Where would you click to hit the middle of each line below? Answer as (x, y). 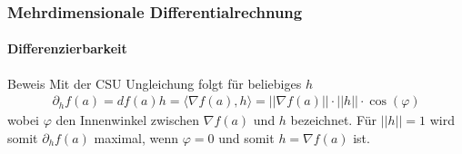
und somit (246, 137)
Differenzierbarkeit (67, 48)
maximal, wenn (136, 137)
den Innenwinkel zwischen (128, 120)
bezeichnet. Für (334, 120)
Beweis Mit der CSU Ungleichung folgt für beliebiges (155, 83)
